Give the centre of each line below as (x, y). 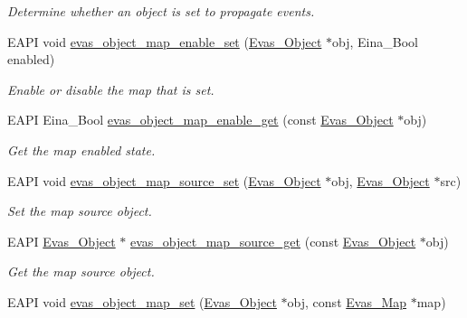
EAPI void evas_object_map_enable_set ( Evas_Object (165, 41)
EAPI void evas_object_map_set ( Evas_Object (142, 301)
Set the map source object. (80, 211)
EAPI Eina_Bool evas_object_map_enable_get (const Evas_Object (200, 120)
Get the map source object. (81, 271)
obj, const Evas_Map (347, 301)
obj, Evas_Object (381, 180)
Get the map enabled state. (81, 150)
